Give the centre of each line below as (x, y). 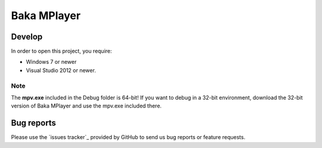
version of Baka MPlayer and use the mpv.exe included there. (86, 106)
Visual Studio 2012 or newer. (61, 70)
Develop (27, 37)
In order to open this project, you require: (62, 51)
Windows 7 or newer (51, 62)
